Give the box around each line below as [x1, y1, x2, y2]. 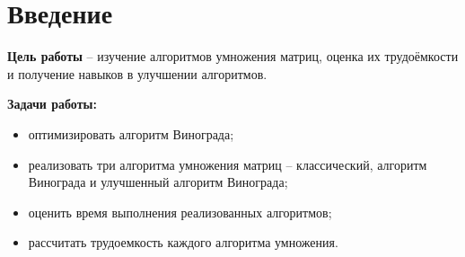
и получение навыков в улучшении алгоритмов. [7, 64, 268, 83]
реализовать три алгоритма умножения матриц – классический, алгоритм [28, 155, 427, 173]
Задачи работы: [7, 94, 97, 113]
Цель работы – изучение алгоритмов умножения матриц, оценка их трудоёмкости [7, 47, 459, 66]
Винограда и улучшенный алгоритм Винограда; [28, 173, 288, 191]
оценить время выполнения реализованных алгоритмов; [28, 202, 332, 221]
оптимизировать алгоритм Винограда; [28, 124, 234, 143]
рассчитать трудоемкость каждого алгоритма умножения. [28, 233, 338, 252]
